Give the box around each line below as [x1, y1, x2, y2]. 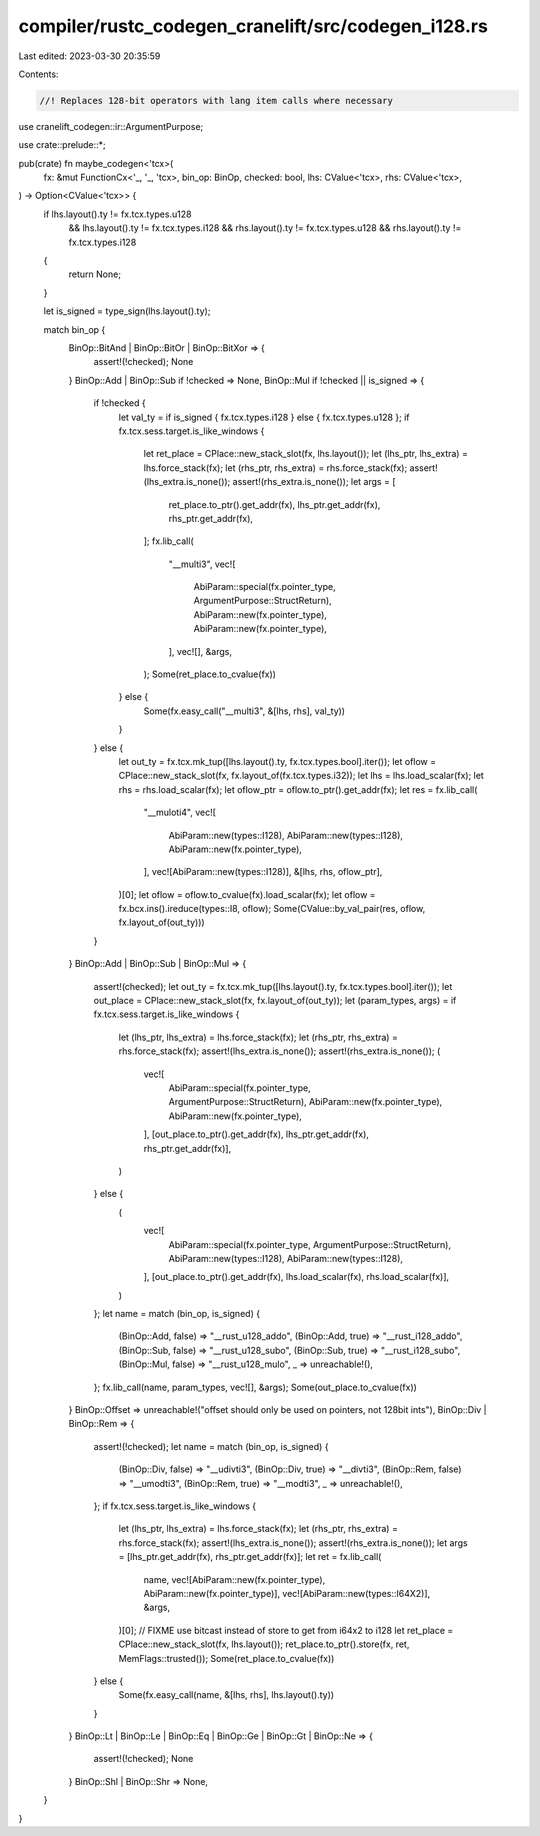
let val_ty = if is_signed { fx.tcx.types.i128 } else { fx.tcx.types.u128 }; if [118, 411, 410, 423]
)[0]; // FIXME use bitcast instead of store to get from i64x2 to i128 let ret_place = [118, 1624, 454, 1636]
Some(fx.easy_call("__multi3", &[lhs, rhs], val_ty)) [143, 705, 345, 717]
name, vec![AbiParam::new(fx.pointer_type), [143, 1573, 326, 1585]
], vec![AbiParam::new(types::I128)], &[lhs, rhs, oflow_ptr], [143, 866, 383, 878]
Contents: [18, 68, 59, 80]
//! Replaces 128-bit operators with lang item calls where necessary [39, 95, 394, 106]
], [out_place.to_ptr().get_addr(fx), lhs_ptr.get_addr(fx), [143, 1128, 370, 1140]
